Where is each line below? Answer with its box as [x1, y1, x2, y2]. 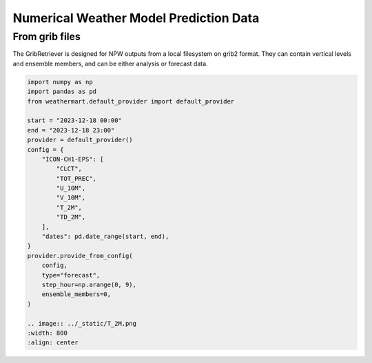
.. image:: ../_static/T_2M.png [27, 320, 137, 327]
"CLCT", [56, 165, 83, 173]
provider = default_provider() [27, 136, 134, 144]
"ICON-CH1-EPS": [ [41, 155, 104, 163]
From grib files [12, 30, 81, 43]
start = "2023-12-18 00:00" [27, 117, 122, 124]
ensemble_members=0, [41, 291, 112, 298]
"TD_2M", [56, 213, 86, 221]
